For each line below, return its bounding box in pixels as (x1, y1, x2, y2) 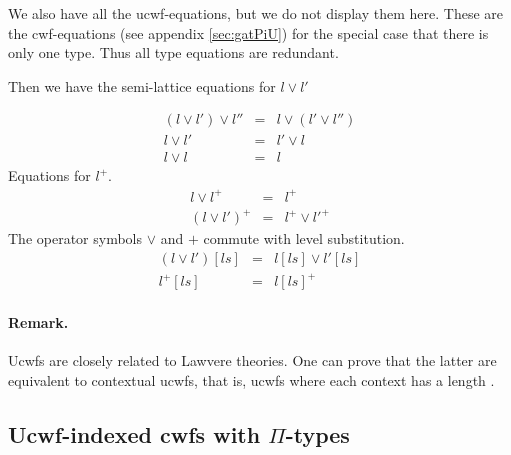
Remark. (8, 311, 69, 332)
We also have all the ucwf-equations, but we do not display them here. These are (8, 3, 504, 23)
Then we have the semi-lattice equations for (8, 75, 276, 96)
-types (285, 418, 350, 449)
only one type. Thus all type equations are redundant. (8, 42, 339, 63)
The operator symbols (8, 228, 143, 249)
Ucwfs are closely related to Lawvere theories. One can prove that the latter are (8, 350, 497, 371)
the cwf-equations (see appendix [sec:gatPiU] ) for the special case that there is (8, 22, 489, 43)
